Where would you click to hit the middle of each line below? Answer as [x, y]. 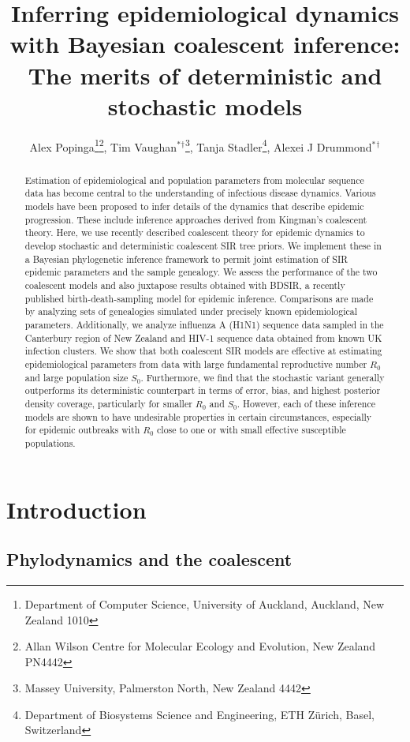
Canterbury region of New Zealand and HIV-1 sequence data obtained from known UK [203, 337]
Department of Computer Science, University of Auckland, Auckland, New [205, 603]
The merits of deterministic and [205, 75]
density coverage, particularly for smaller [108, 403]
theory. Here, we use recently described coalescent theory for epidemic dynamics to [195, 232]
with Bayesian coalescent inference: [205, 44]
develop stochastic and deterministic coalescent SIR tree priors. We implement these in [203, 246]
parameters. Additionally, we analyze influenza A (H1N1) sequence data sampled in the [204, 324]
